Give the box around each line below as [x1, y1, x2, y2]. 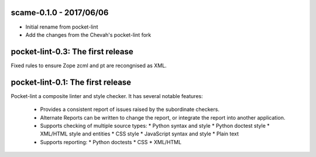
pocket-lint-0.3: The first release [11, 47, 134, 57]
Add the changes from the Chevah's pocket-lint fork [25, 31, 152, 38]
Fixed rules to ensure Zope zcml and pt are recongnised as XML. [11, 62, 167, 69]
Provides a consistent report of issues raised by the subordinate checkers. [40, 106, 219, 113]
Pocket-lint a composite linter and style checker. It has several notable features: [11, 92, 203, 99]
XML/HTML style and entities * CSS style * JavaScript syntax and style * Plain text [40, 130, 239, 137]
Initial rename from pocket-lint [25, 23, 98, 30]
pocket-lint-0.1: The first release [11, 77, 132, 87]
